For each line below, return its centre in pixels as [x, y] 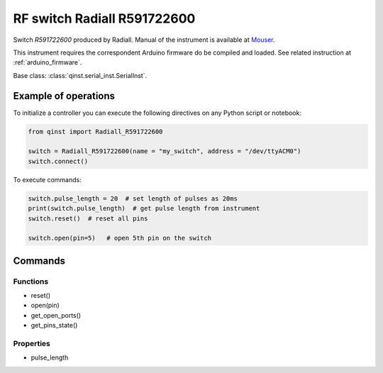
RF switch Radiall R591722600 [104, 18]
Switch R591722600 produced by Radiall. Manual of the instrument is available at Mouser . [144, 40]
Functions [31, 282]
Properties [32, 344]
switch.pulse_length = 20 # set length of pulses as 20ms [133, 198]
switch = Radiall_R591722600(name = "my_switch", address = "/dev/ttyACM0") [165, 151]
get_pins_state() [54, 325]
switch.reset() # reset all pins [88, 218]
